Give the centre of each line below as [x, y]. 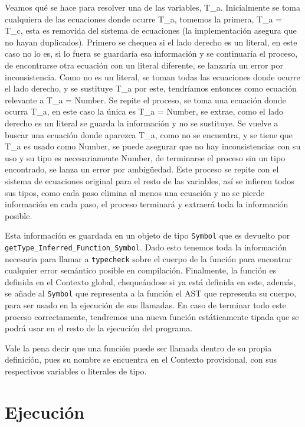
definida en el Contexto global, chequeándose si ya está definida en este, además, [150, 281]
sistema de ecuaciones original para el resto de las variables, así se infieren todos [150, 180]
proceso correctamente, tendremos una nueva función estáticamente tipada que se [152, 316]
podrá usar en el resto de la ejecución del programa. [99, 328]
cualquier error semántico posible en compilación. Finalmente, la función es [141, 270]
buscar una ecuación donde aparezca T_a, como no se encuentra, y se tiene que [149, 134]
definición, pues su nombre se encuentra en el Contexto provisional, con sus [141, 359]
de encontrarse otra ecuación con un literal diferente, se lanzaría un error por [144, 65]
